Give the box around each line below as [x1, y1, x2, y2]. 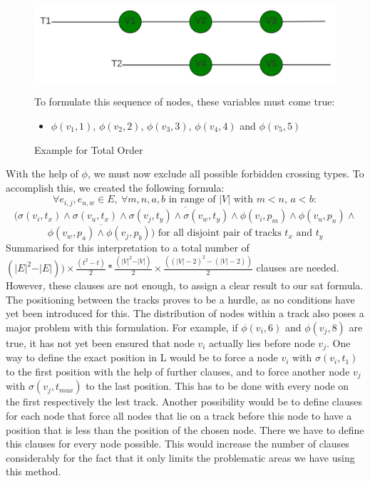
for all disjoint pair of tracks [158, 228, 282, 239]
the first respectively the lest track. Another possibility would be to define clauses [6, 394, 363, 409]
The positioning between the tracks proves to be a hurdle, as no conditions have [6, 291, 355, 306]
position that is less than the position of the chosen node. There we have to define [6, 422, 364, 437]
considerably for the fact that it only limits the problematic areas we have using [6, 450, 355, 465]
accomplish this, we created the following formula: [6, 180, 225, 195]
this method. [6, 464, 61, 479]
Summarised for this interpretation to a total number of [6, 240, 250, 255]
